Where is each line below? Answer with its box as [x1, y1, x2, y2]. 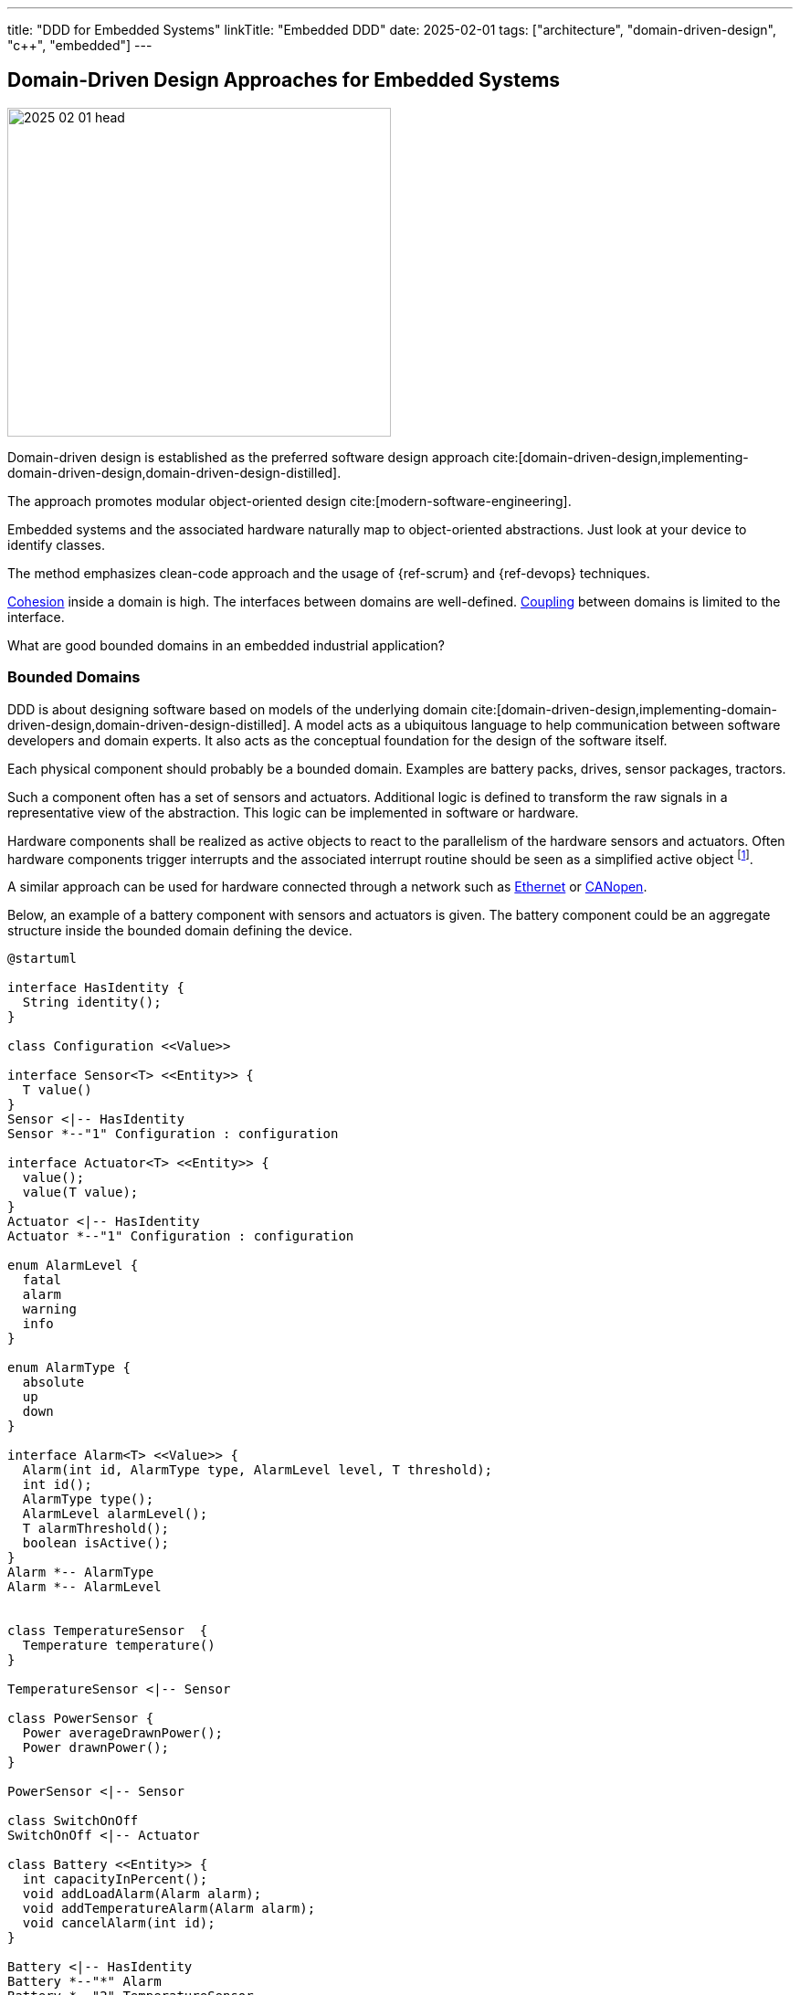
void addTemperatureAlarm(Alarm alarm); [22, 1901, 316, 1916]
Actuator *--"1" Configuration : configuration [7, 1229, 354, 1244]
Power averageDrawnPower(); [22, 1726, 224, 1741]
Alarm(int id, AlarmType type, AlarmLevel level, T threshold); [22, 1462, 493, 1478]
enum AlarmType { [7, 1360, 131, 1376]
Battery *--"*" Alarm [7, 1974, 162, 1990]
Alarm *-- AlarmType [7, 1565, 154, 1580]
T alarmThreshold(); [22, 1521, 170, 1536]
